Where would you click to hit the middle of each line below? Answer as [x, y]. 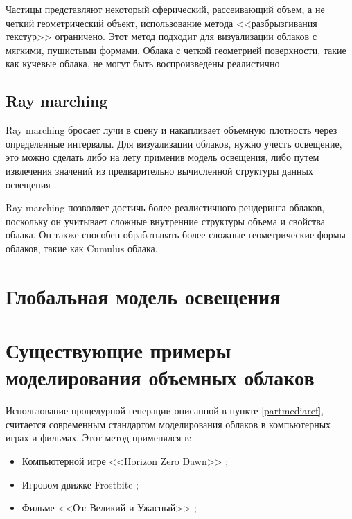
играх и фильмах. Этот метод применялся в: [99, 438]
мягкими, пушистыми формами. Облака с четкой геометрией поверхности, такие [176, 50]
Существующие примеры [118, 350]
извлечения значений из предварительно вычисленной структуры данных [159, 170]
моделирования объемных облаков [160, 377]
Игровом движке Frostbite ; [80, 484]
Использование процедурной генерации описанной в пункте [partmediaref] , [165, 411]
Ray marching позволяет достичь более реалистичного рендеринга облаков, [165, 208]
